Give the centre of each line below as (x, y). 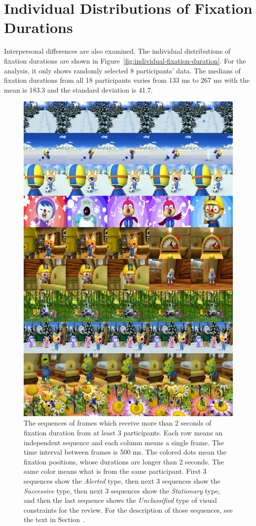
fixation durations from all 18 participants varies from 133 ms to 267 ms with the (127, 80)
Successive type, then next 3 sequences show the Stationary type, (122, 490)
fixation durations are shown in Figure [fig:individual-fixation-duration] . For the (125, 60)
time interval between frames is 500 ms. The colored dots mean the (125, 452)
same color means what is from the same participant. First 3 (115, 471)
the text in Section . (55, 519)
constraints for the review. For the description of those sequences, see (128, 510)
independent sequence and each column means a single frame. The (124, 442)
